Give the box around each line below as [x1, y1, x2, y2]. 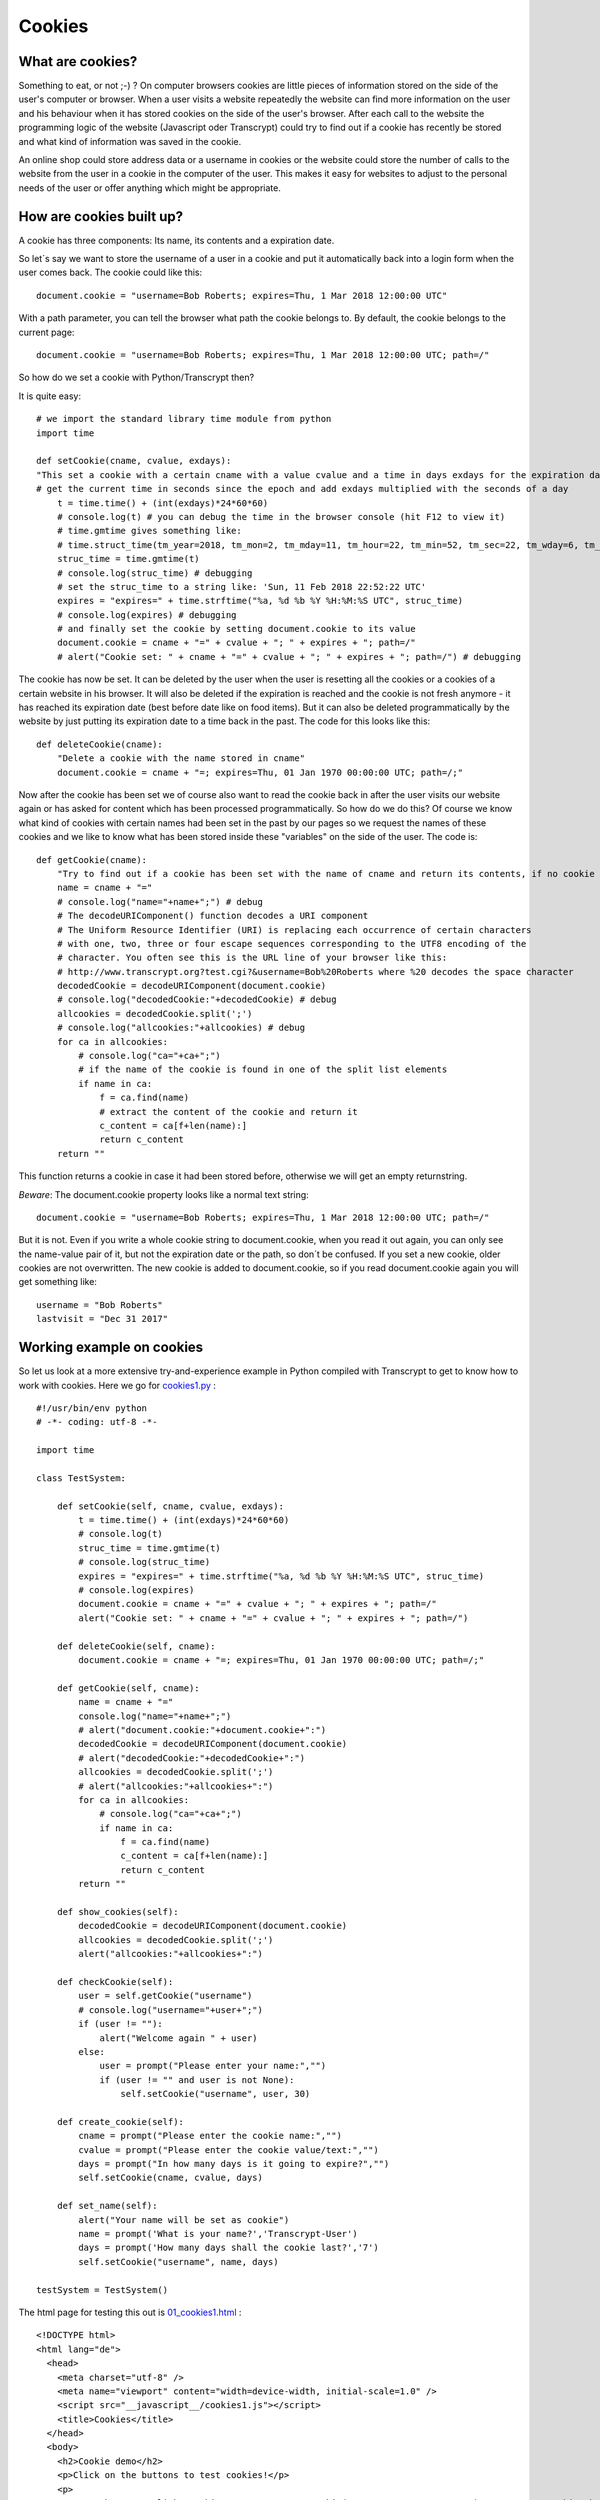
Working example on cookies [18, 1339, 204, 1356]
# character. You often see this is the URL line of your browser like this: [56, 952, 448, 964]
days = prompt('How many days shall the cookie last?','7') [78, 2242, 379, 2254]
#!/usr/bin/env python [36, 1402, 148, 1414]
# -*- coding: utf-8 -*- [36, 1416, 158, 1428]
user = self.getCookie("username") [78, 1990, 253, 2002]
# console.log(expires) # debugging [56, 609, 237, 620]
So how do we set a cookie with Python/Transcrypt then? [18, 371, 255, 384]
